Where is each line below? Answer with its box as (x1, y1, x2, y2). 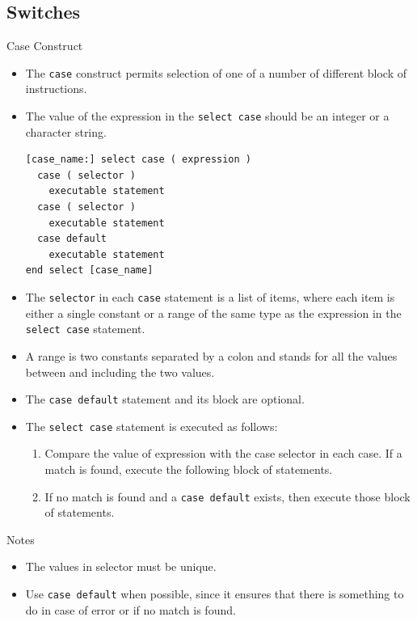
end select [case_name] (25, 264, 154, 277)
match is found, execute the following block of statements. (44, 461, 333, 478)
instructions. (25, 80, 87, 97)
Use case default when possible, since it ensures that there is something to (25, 585, 404, 602)
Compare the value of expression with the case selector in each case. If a (44, 445, 402, 462)
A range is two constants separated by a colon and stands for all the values (25, 347, 398, 364)
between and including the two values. (25, 363, 215, 380)
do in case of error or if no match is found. (25, 601, 236, 618)
